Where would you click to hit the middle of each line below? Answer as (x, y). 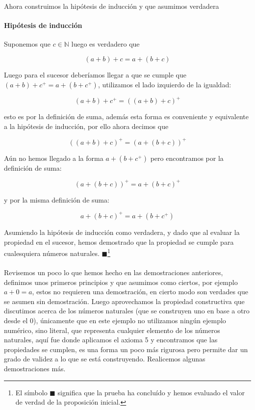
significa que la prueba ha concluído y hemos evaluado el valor (151, 392)
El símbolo (31, 392)
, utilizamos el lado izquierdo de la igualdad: (165, 84)
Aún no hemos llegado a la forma (54, 158)
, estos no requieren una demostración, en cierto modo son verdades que (140, 292)
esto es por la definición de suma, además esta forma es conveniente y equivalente (127, 116)
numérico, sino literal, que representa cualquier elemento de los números (112, 330)
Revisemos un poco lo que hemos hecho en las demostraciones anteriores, (114, 272)
